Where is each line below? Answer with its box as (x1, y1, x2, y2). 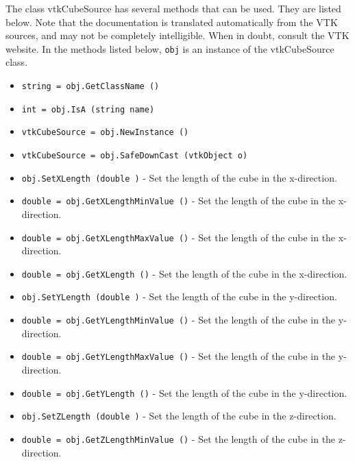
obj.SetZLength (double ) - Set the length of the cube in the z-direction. (21, 409, 336, 423)
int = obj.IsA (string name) (21, 104, 155, 114)
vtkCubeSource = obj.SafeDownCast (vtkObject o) (21, 151, 248, 160)
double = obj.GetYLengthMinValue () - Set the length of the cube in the (21, 313, 336, 327)
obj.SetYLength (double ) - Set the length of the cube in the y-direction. (21, 289, 337, 304)
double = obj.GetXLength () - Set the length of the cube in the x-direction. (21, 266, 347, 280)
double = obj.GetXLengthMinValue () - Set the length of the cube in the (21, 193, 336, 208)
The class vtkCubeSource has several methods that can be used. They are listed (5, 1, 341, 15)
